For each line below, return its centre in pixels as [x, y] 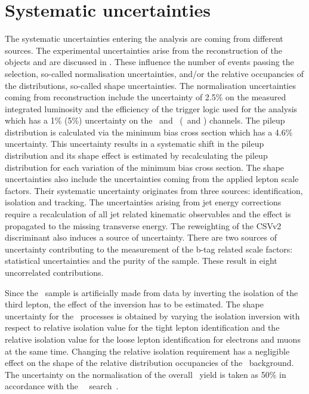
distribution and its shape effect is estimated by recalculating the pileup [136, 156]
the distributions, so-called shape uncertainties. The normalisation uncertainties [150, 85]
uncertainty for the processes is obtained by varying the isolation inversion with [152, 315]
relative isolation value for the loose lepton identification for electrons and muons [153, 339]
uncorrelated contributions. [54, 272]
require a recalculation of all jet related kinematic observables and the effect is [148, 214]
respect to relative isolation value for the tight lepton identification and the [142, 327]
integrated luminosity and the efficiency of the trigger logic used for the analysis [151, 108]
